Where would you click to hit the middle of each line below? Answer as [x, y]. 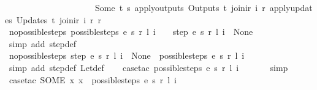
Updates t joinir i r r [59, 19]
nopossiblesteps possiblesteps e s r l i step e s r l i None [131, 32]
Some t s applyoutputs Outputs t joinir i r [180, 7]
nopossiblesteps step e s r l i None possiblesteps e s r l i [127, 55]
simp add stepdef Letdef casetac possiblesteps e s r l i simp [148, 67]
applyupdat [291, 7]
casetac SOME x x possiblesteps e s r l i [93, 79]
